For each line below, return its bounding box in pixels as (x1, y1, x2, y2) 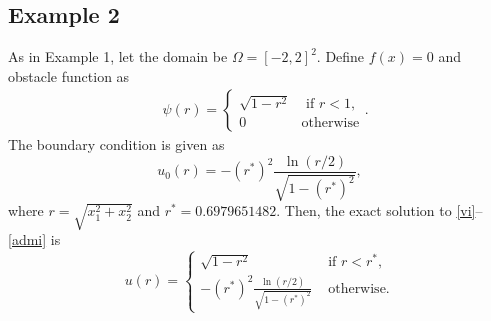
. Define (316, 46, 365, 67)
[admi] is (8, 229, 61, 250)
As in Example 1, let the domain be (8, 46, 228, 67)
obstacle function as (8, 65, 130, 86)
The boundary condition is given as (8, 134, 225, 155)
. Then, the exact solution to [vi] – (276, 200, 483, 221)
